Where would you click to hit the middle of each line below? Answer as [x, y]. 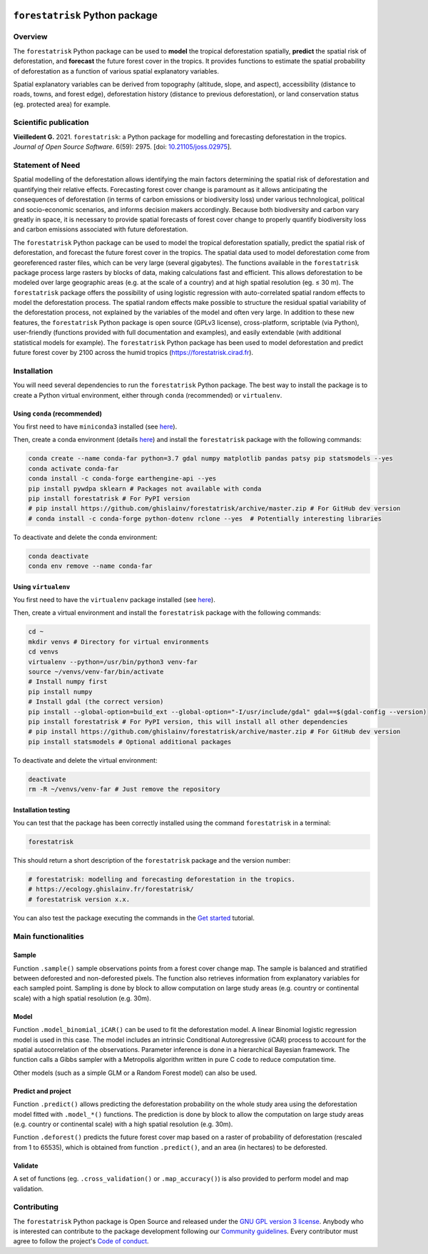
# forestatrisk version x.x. [79, 899]
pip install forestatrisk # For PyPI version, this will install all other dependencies [188, 722]
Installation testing [42, 810]
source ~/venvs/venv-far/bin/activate [96, 672]
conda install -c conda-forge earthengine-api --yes [122, 479]
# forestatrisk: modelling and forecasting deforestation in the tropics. [162, 879]
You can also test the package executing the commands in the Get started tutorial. [134, 918]
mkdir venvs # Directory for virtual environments [119, 642]
